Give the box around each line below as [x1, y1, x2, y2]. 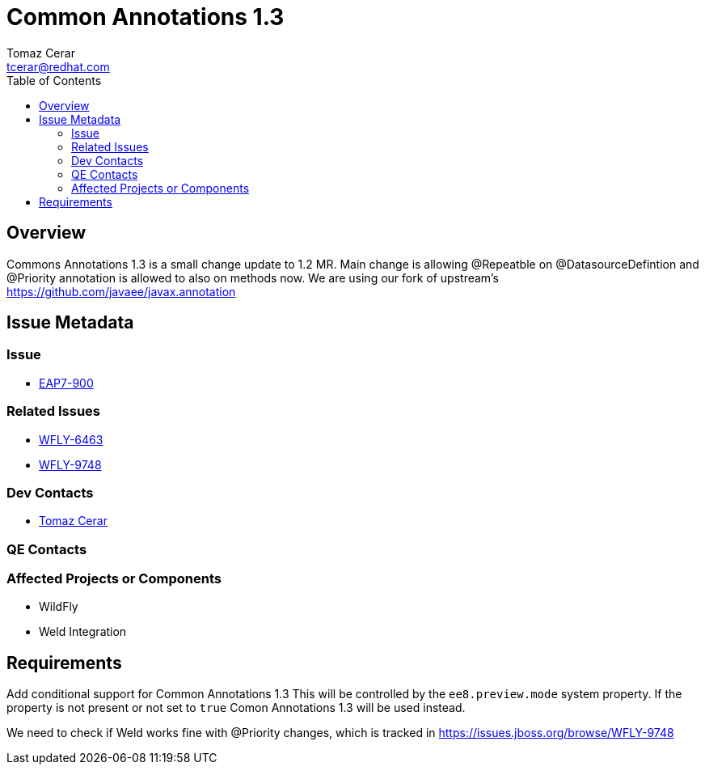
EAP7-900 [39, 375, 94, 390]
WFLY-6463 [39, 432, 103, 447]
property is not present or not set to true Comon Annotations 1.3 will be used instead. [6, 701, 466, 715]
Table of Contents [6, 73, 102, 87]
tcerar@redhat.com [6, 59, 110, 74]
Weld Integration [39, 625, 127, 639]
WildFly [39, 599, 78, 614]
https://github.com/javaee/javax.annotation [6, 284, 236, 299]
